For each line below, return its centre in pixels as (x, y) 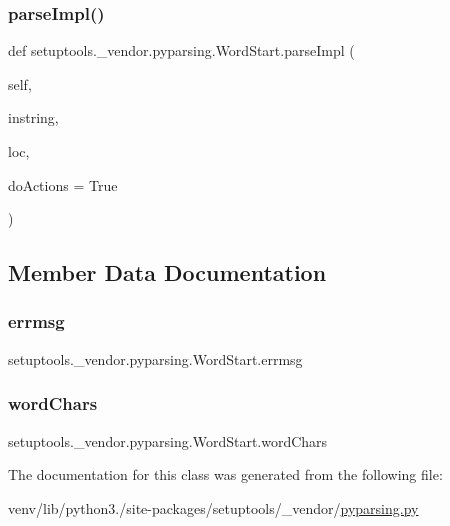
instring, (33, 117)
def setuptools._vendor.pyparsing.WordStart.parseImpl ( (181, 50)
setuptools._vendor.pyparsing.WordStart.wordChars (168, 440)
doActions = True (63, 184)
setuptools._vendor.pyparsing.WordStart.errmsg (155, 358)
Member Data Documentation (167, 272)
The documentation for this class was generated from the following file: (225, 474)
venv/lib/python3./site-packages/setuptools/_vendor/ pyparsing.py (213, 507)
